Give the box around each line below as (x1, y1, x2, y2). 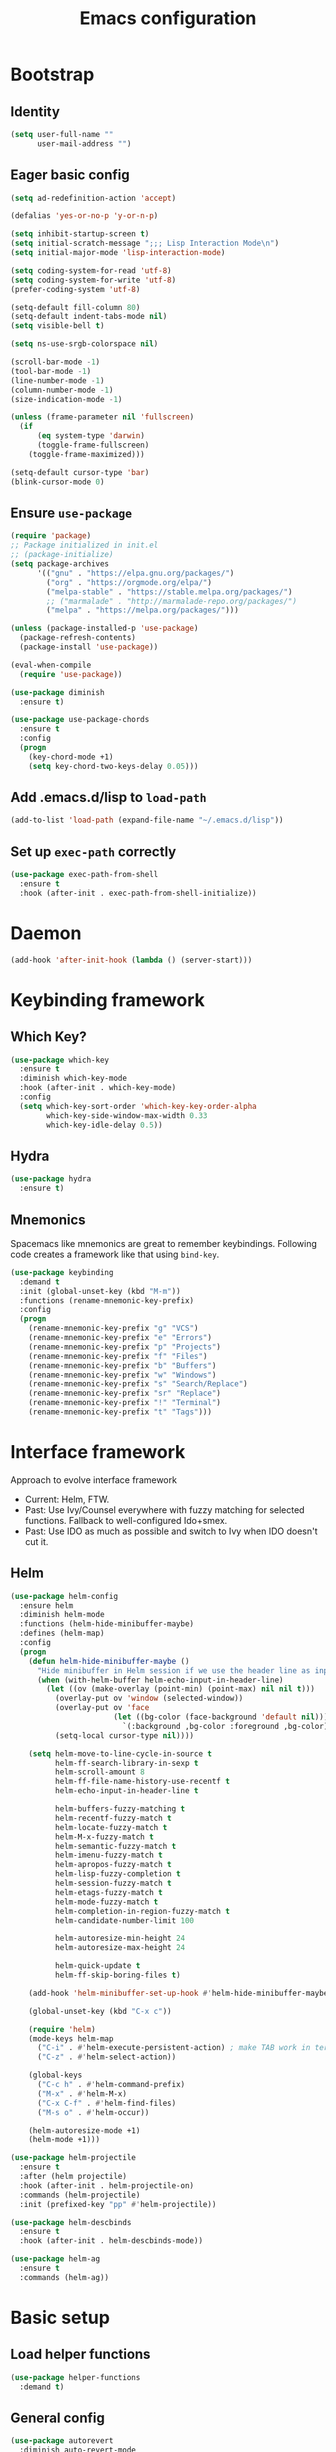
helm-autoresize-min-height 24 (54, 1933, 186, 1944)
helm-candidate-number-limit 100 (54, 1915, 195, 1926)
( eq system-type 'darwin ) (36, 431, 145, 441)
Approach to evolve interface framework (10, 1473, 178, 1486)
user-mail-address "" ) (36, 138, 132, 149)
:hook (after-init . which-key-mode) (19, 1083, 177, 1093)
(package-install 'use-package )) (19, 642, 159, 652)
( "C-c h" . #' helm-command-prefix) (36, 2080, 186, 2090)
